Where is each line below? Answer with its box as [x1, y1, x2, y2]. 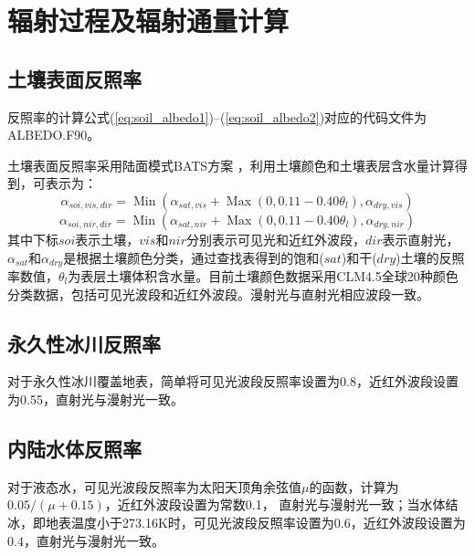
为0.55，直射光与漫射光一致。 [7, 389, 184, 408]
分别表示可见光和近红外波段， [186, 229, 366, 248]
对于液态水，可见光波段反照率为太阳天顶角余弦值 [7, 477, 301, 496]
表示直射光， [382, 229, 459, 248]
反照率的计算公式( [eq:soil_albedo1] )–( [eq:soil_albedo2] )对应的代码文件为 [7, 107, 427, 126]
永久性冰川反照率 [7, 329, 161, 357]
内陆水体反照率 [7, 434, 142, 462]
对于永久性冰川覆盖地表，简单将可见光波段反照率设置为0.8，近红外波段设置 [7, 372, 459, 391]
